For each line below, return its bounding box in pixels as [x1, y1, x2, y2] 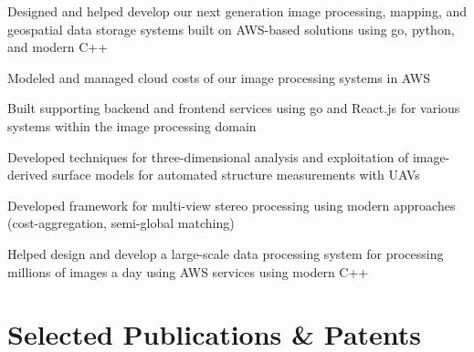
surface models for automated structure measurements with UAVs [52, 165, 420, 184]
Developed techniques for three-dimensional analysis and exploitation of [7, 147, 409, 166]
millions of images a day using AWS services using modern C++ [7, 262, 369, 281]
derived [7, 165, 48, 184]
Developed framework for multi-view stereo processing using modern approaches [7, 195, 456, 214]
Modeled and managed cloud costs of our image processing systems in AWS [7, 67, 430, 87]
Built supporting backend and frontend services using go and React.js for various [7, 98, 460, 118]
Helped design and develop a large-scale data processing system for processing [7, 243, 444, 263]
